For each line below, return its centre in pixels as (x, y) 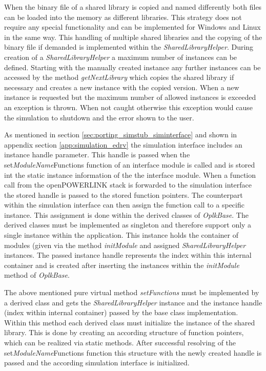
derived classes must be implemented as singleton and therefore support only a (128, 225)
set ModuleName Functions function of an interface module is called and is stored (130, 164)
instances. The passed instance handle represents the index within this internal (128, 255)
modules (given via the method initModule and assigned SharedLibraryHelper (125, 245)
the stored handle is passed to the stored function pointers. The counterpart (124, 194)
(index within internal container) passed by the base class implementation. (121, 312)
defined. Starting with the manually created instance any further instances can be (132, 67)
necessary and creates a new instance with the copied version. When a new (122, 87)
